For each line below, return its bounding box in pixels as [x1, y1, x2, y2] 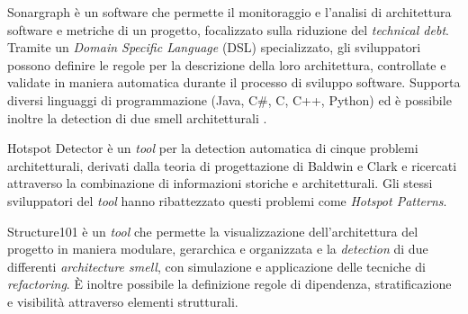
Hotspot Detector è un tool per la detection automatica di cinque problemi [7, 139, 418, 157]
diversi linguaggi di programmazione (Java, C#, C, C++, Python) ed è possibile [7, 90, 452, 109]
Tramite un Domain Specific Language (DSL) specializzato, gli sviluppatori [7, 38, 421, 57]
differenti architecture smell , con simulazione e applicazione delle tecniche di [7, 256, 426, 275]
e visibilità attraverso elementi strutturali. [7, 292, 238, 310]
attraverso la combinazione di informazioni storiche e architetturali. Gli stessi [7, 174, 433, 193]
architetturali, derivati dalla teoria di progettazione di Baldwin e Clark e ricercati [7, 156, 457, 175]
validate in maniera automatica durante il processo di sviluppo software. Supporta [7, 73, 461, 92]
